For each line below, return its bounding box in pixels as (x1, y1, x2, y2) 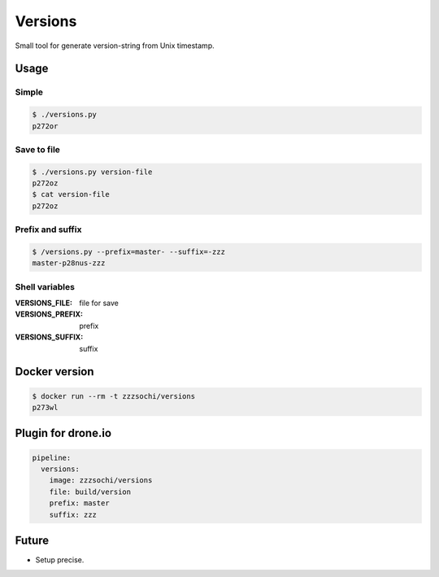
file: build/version (49, 487, 132, 496)
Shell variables (15, 281, 75, 292)
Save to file (15, 143, 61, 155)
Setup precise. (35, 555, 85, 565)
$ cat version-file (32, 190, 110, 199)
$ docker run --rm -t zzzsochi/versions (32, 391, 195, 400)
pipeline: (32, 452, 72, 462)
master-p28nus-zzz (32, 259, 106, 268)
